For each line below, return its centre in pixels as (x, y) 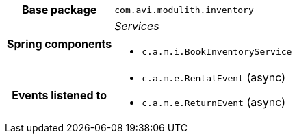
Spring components (60, 43)
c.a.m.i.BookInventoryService (217, 52)
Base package (59, 10)
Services (137, 26)
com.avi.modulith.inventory (184, 10)
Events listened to (59, 95)
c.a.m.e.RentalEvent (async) (214, 77)
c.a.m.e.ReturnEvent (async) (214, 102)
